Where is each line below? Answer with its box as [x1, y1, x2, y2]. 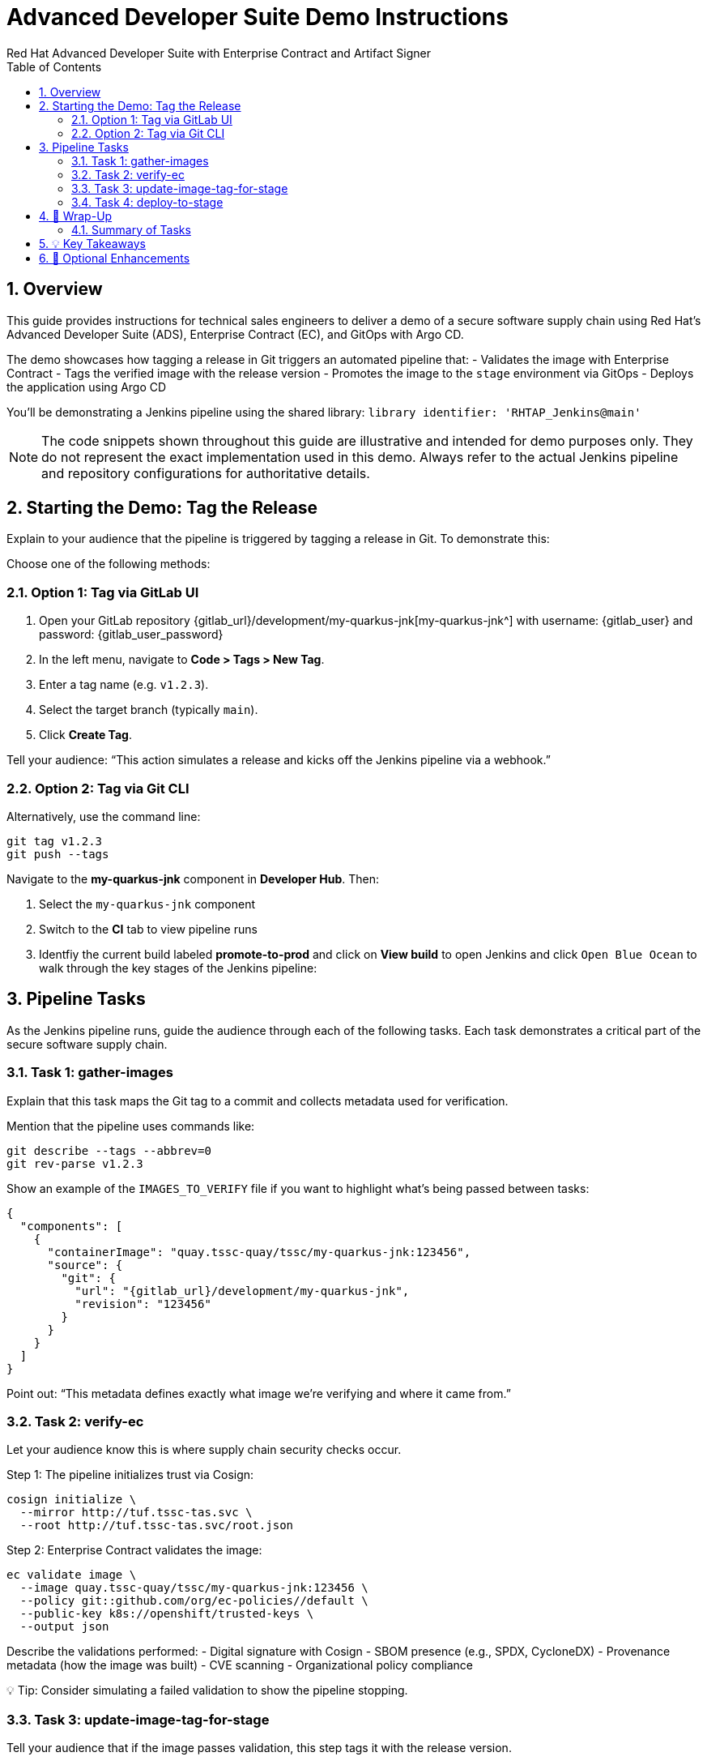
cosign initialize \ [6, 1493, 137, 1507]
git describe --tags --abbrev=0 [6, 1143, 211, 1157]
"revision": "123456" [75, 1297, 211, 1310]
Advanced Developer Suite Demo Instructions [6, 3, 509, 31]
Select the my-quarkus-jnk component [39, 896, 256, 911]
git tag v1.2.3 [6, 834, 103, 848]
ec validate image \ [6, 1568, 137, 1582]
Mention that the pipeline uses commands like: [6, 1118, 255, 1133]
